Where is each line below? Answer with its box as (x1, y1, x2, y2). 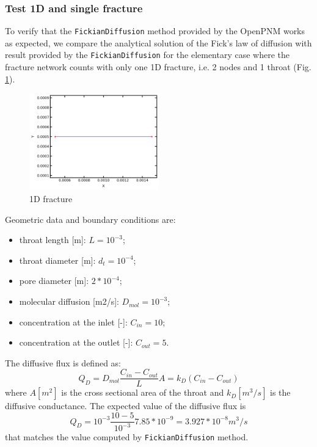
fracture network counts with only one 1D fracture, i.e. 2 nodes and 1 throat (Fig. (5, 60, 312, 73)
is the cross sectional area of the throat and (61, 386, 224, 399)
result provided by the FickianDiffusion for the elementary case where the (5, 48, 290, 61)
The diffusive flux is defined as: (5, 356, 122, 369)
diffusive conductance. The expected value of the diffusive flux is (5, 399, 246, 412)
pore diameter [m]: (19, 274, 89, 287)
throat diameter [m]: (19, 253, 96, 266)
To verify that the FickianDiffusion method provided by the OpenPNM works (5, 24, 305, 37)
